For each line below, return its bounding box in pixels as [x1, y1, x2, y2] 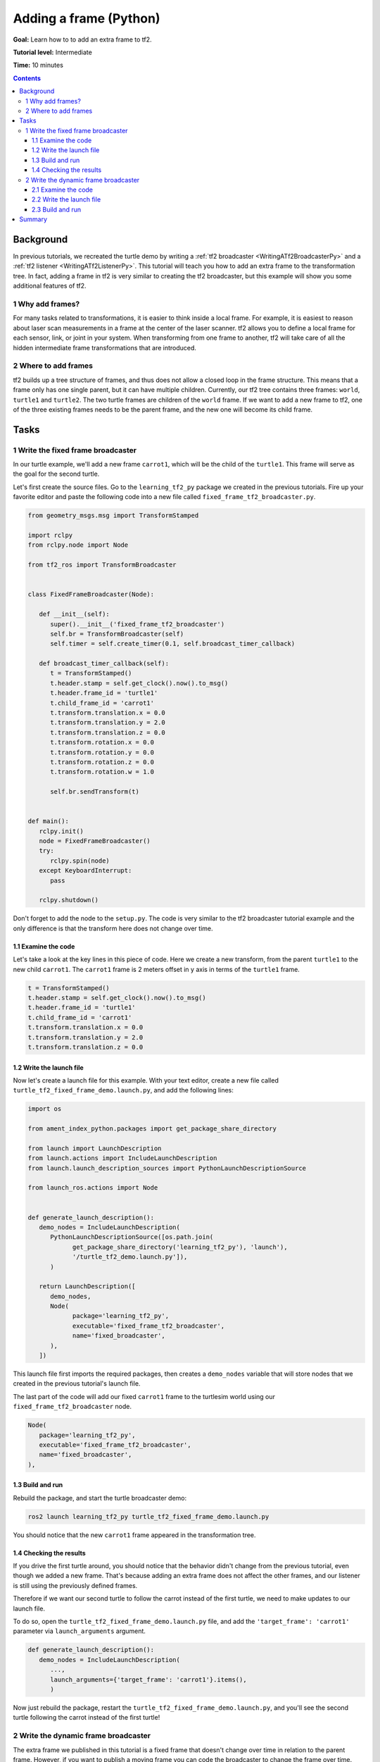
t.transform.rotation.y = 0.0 [50, 748, 155, 756]
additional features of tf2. [13, 282, 87, 290]
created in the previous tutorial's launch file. [13, 1379, 141, 1388]
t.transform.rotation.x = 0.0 [50, 739, 155, 746]
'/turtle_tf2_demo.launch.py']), [72, 1253, 188, 1261]
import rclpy [27, 531, 73, 539]
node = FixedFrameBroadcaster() [39, 837, 151, 845]
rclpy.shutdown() [39, 896, 99, 904]
